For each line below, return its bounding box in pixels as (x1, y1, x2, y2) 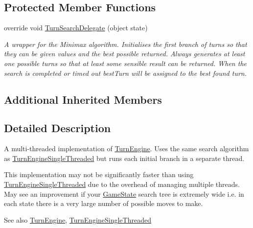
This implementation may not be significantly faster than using (4, 169, 194, 180)
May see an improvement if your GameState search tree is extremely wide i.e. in (4, 188, 244, 199)
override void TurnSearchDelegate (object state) (4, 23, 148, 33)
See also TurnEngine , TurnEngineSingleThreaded (4, 214, 151, 225)
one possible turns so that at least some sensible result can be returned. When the (4, 58, 247, 68)
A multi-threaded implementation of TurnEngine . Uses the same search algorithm (4, 143, 249, 154)
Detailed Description (4, 120, 111, 136)
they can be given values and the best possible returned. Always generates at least (4, 48, 245, 59)
